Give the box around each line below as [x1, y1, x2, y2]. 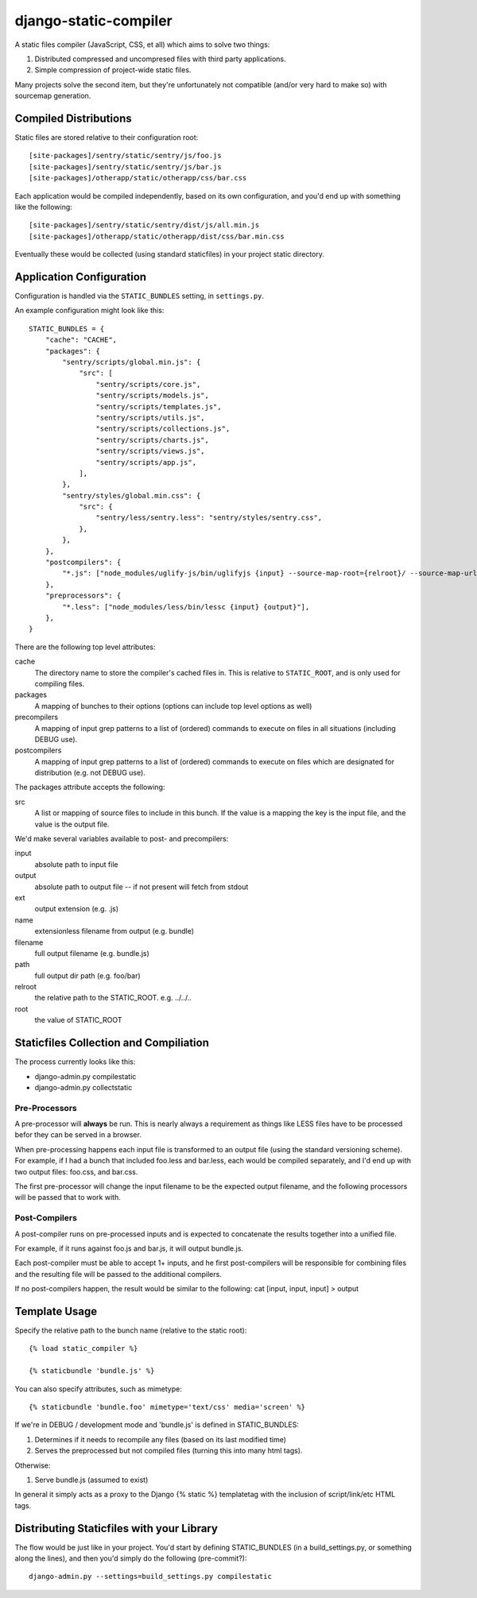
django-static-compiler [14, 12, 173, 29]
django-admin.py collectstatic [34, 1082, 133, 1092]
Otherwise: [14, 1461, 51, 1470]
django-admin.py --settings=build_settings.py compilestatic [29, 1572, 272, 1581]
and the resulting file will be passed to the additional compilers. [14, 1269, 222, 1279]
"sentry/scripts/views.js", [95, 447, 206, 456]
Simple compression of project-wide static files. [34, 65, 192, 75]
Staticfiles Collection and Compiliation [14, 1036, 210, 1050]
